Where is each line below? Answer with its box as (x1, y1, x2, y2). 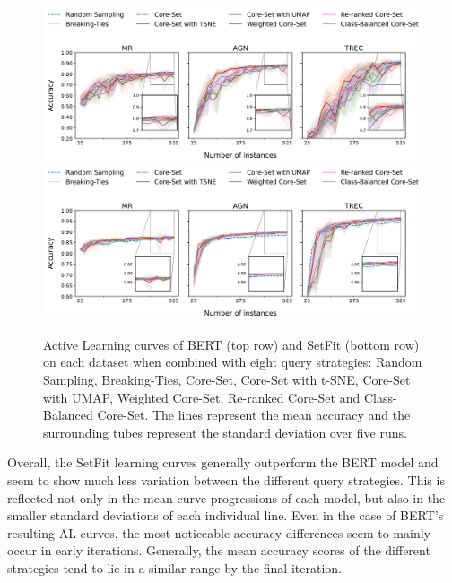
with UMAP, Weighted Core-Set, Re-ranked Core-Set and (43, 387, 361, 406)
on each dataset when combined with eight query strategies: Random (43, 352, 422, 371)
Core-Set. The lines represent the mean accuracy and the (97, 405, 411, 424)
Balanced (43, 405, 93, 424)
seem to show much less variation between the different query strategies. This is (7, 471, 445, 489)
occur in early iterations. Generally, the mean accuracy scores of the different (7, 541, 430, 560)
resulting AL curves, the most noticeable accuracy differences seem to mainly (7, 523, 430, 542)
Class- (363, 387, 397, 406)
